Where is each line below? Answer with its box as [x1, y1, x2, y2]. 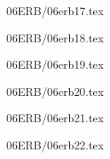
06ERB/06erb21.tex [6, 109, 104, 126]
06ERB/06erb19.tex [6, 56, 104, 73]
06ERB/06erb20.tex [6, 82, 104, 99]
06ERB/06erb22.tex [6, 136, 104, 153]
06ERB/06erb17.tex [6, 2, 104, 18]
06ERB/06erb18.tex [6, 29, 104, 46]
